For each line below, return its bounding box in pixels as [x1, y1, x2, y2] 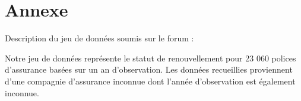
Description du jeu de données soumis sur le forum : [5, 32, 194, 44]
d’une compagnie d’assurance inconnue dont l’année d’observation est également [5, 74, 296, 87]
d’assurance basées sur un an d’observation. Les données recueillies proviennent [5, 63, 293, 76]
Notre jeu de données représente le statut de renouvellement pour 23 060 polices [5, 51, 296, 64]
